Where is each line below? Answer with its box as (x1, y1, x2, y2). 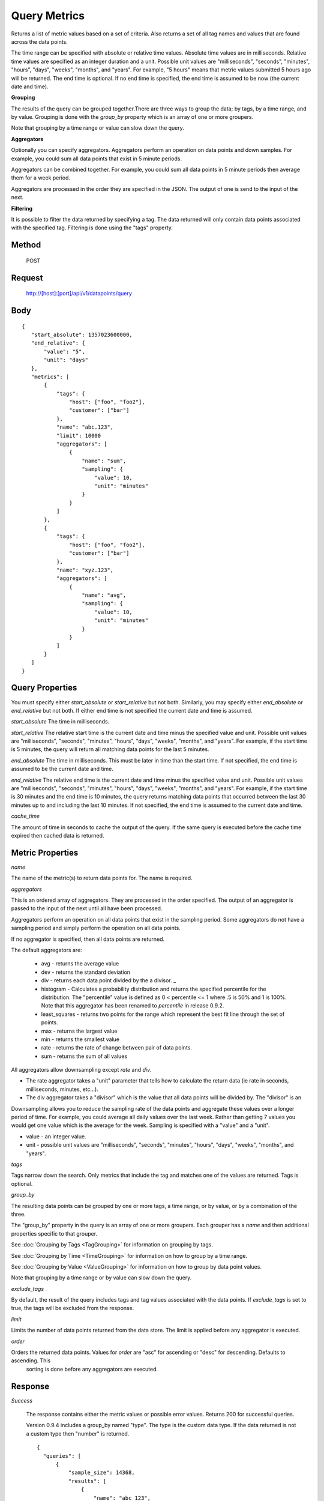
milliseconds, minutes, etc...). (26, 1086, 98, 1093)
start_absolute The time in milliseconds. (11, 718, 110, 725)
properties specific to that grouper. (11, 1230, 98, 1237)
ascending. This (11, 1357, 51, 1364)
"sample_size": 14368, (68, 1469, 135, 1476)
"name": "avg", (82, 592, 127, 599)
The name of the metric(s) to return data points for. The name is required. (11, 874, 193, 882)
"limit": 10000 (56, 432, 101, 439)
